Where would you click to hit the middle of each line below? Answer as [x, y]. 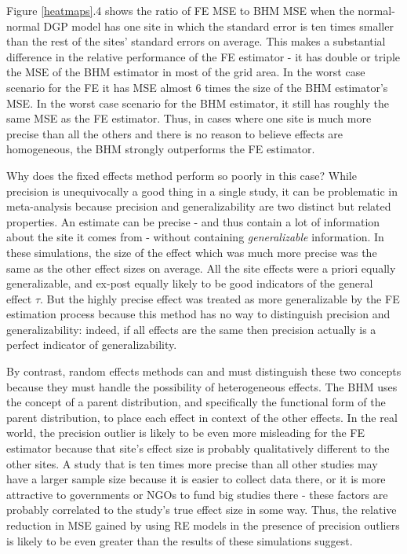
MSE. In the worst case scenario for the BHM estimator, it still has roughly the [198, 103]
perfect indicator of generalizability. [92, 345]
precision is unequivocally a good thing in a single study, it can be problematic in [202, 191]
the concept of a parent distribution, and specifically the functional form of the [196, 402]
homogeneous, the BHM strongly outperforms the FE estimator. [161, 149]
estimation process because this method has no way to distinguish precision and [198, 314]
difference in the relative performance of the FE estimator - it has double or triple [203, 56]
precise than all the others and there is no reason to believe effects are [175, 133]
